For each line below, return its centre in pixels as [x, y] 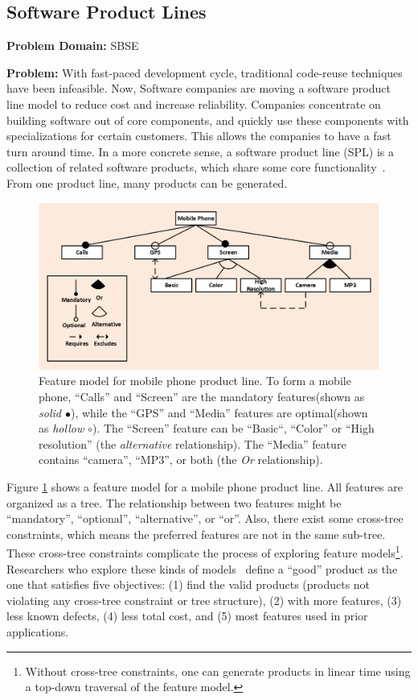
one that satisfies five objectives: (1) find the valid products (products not [189, 584]
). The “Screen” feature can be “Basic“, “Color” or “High [234, 428]
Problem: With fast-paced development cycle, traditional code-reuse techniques [205, 72]
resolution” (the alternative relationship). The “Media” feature [193, 443]
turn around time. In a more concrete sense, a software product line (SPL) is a [200, 151]
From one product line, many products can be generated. [147, 182]
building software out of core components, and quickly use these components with [208, 120]
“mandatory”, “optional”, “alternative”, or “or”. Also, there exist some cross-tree [205, 518]
